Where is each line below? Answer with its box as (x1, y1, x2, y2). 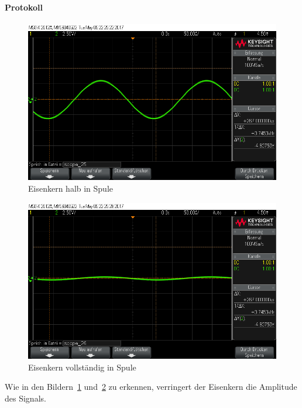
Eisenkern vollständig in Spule (28, 361, 136, 373)
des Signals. (5, 392, 46, 404)
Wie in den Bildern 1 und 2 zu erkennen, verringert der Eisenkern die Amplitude (5, 380, 297, 393)
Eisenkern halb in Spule (28, 182, 114, 194)
